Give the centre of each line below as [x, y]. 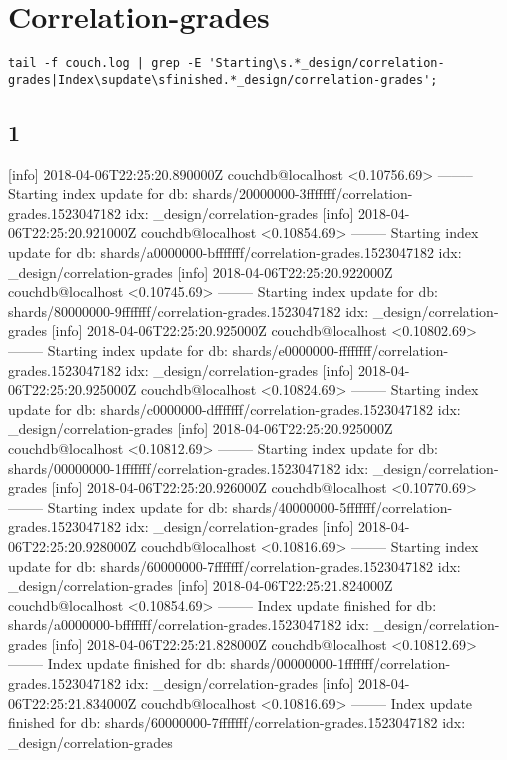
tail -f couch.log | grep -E [105, 63]
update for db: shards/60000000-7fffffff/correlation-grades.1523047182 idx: [234, 565]
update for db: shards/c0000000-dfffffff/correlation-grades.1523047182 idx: [234, 408]
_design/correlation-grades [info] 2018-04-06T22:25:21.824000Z [200, 585]
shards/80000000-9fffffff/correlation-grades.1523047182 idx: [188, 310]
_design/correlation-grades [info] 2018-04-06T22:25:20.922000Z [200, 271]
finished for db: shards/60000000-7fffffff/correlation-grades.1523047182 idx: [237, 722]
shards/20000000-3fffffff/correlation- [302, 193]
